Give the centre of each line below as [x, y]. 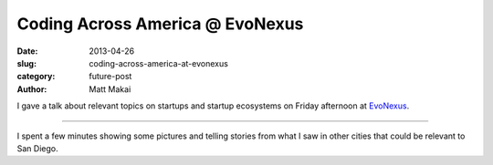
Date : [27, 51]
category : [36, 77]
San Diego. [37, 148]
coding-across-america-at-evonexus [158, 63]
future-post [110, 77]
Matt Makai [110, 89]
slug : [26, 63]
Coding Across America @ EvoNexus [160, 24]
